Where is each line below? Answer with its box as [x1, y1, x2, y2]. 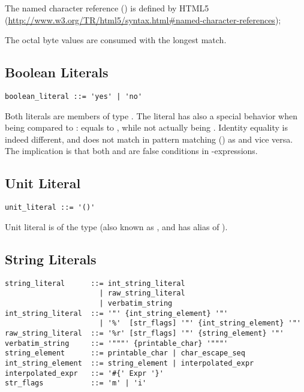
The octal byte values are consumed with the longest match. [5, 34, 227, 46]
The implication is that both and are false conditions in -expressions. [5, 144, 258, 157]
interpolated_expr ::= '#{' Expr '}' [5, 369, 164, 378]
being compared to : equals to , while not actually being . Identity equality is [5, 121, 288, 134]
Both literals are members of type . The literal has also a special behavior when [5, 109, 298, 122]
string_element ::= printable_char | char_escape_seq [5, 349, 245, 358]
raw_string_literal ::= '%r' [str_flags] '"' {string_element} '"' [5, 328, 284, 337]
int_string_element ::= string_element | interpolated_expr [5, 358, 254, 367]
